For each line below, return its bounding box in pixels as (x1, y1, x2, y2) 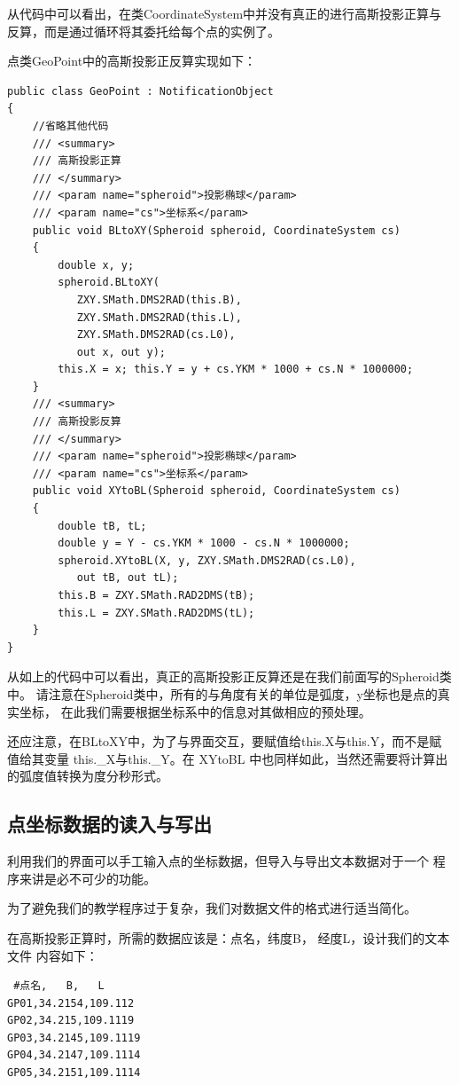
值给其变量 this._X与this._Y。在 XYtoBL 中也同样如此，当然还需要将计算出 (7, 749, 448, 767)
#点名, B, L (13, 979, 105, 993)
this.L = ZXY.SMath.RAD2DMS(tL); (58, 606, 255, 619)
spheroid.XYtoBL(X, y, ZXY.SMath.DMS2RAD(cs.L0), (58, 554, 356, 567)
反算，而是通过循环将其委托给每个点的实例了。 (7, 21, 280, 40)
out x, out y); (76, 345, 166, 358)
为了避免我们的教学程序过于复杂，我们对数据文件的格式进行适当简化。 (7, 899, 416, 917)
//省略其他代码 (32, 119, 109, 132)
